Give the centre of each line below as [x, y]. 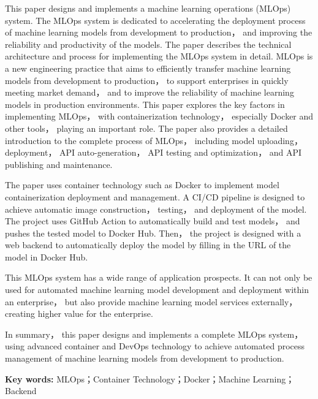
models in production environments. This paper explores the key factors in [145, 104]
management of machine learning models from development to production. [145, 358]
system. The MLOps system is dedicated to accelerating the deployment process [155, 20]
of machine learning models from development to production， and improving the [159, 32]
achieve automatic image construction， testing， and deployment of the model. [156, 209]
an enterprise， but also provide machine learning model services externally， [151, 301]
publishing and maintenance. [59, 164]
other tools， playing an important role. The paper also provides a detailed [146, 128]
